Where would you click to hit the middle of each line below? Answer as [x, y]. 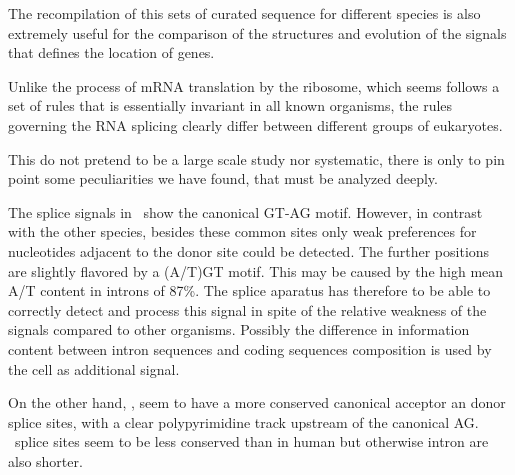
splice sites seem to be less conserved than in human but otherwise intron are [251, 441]
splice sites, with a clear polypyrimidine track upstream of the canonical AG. [243, 421]
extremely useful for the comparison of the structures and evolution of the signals [257, 32]
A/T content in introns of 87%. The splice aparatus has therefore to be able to [249, 290]
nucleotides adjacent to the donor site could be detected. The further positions [249, 250]
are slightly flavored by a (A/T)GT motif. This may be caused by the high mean [256, 270]
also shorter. [45, 460]
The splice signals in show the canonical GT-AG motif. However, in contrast [245, 211]
